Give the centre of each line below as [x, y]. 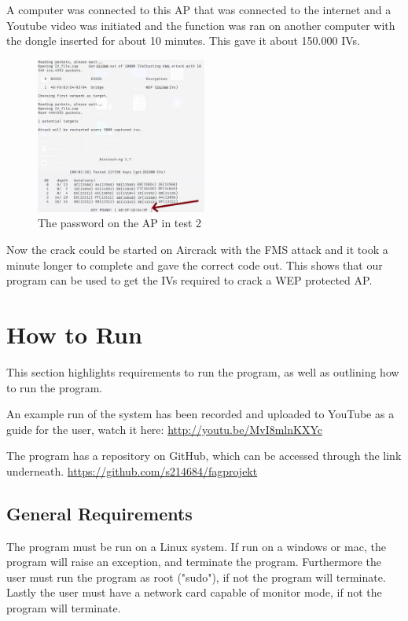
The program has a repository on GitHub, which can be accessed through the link [204, 456]
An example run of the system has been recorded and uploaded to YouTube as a [200, 414]
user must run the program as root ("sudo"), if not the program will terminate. [196, 577]
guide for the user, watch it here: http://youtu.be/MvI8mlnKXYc [164, 429]
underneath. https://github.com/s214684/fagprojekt [132, 470]
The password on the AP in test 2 [120, 223]
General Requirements [99, 513]
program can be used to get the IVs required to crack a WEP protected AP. [189, 280]
